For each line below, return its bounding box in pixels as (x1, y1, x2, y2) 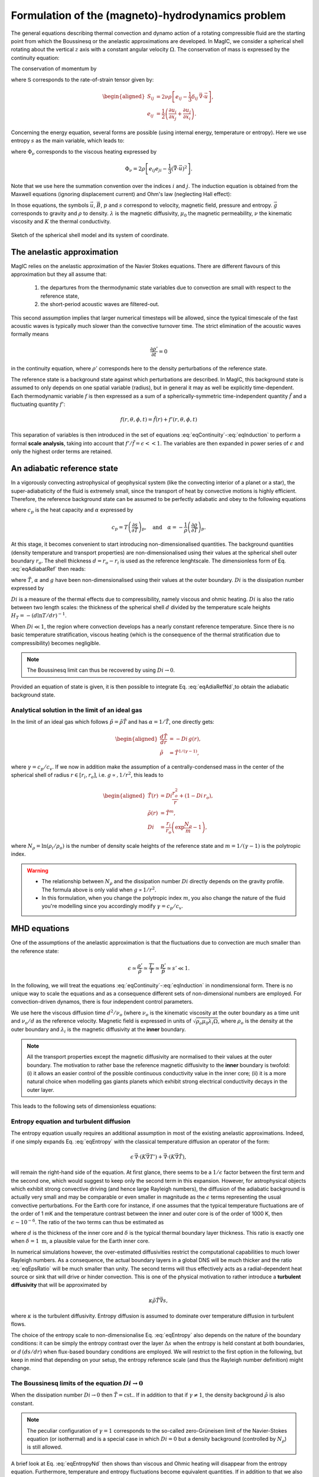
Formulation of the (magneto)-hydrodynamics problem (11, 9, 286, 22)
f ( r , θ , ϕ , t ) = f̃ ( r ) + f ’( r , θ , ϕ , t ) (120, 417, 197, 423)
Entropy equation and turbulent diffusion (11, 1117, 131, 1125)
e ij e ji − (148, 165, 168, 174)
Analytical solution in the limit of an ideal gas (11, 706, 142, 714)
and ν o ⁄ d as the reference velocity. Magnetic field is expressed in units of (11, 1017, 192, 1026)
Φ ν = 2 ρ (125, 165, 145, 174)
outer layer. (27, 1086, 54, 1093)
